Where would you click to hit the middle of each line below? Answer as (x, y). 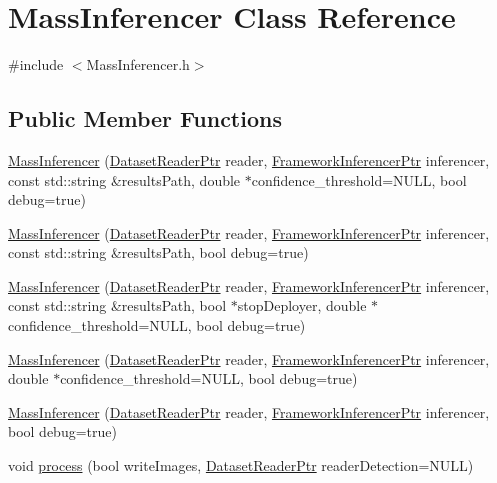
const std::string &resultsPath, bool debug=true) (158, 252)
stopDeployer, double (302, 305)
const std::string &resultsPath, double (124, 179)
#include (36, 64)
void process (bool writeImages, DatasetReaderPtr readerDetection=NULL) (241, 465)
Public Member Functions (145, 118)
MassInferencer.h (138, 64)
